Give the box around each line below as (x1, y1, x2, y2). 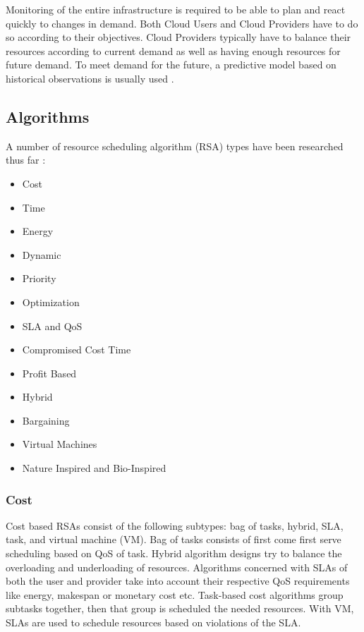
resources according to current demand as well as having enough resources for (6, 43, 341, 58)
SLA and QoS (22, 318, 83, 333)
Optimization (22, 294, 80, 309)
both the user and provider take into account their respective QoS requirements (6, 573, 350, 588)
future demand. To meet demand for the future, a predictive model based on (6, 57, 336, 72)
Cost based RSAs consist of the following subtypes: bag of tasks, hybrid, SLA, (6, 518, 344, 533)
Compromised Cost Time (22, 342, 131, 357)
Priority (22, 271, 56, 286)
